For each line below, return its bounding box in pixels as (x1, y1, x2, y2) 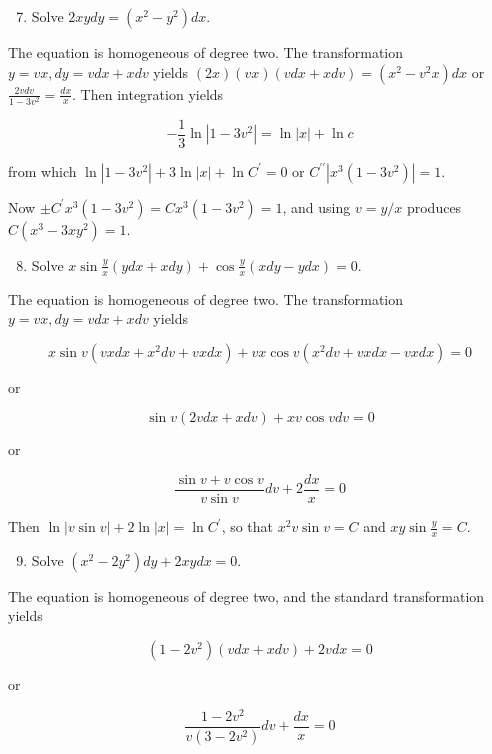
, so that (221, 516, 274, 537)
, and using (282, 196, 351, 217)
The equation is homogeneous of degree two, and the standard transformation (8, 585, 485, 606)
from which (8, 160, 77, 181)
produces (406, 196, 462, 217)
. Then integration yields (72, 83, 224, 104)
